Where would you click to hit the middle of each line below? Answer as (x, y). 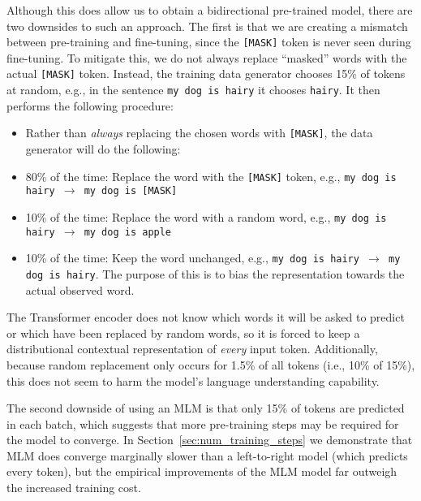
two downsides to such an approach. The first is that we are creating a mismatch (207, 26)
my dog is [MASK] (131, 191)
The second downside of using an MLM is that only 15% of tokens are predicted (206, 408)
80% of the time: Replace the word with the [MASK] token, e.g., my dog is (211, 176)
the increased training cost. (74, 488)
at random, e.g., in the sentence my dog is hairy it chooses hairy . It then (193, 90)
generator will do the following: (103, 149)
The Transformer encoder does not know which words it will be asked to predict (206, 317)
